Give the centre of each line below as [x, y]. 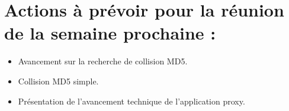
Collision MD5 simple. [58, 81]
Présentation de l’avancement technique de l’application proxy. [131, 101]
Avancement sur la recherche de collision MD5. [103, 61]
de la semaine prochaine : [110, 33]
